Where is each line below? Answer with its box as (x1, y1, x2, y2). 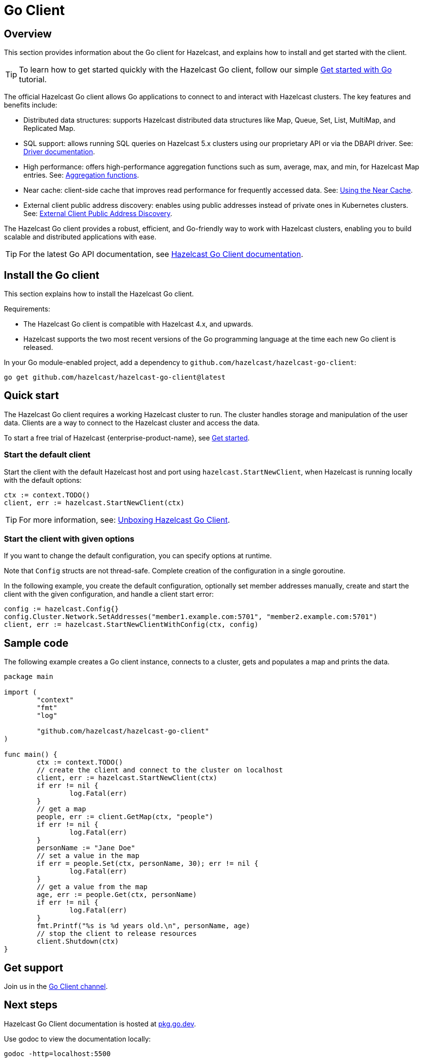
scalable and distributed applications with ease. (4, 233, 157, 241)
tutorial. (19, 74, 47, 85)
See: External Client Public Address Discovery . (23, 209, 172, 218)
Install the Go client (4, 269, 99, 281)
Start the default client (4, 450, 91, 460)
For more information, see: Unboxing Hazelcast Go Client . (19, 514, 230, 525)
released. (23, 343, 53, 352)
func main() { (4, 750, 57, 759)
